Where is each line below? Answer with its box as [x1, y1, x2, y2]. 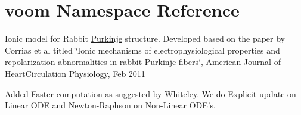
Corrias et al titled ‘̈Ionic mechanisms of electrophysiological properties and [5, 43, 280, 56]
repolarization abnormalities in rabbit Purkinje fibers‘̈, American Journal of [5, 55, 281, 68]
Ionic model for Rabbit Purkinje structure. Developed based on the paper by [5, 32, 285, 45]
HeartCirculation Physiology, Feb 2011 [5, 67, 145, 79]
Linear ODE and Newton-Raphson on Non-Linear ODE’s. [5, 99, 216, 111]
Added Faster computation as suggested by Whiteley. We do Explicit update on [5, 87, 296, 100]
